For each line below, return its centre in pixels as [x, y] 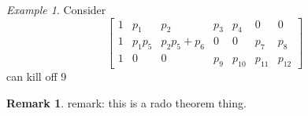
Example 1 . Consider [56, 9]
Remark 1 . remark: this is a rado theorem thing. [126, 102]
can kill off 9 [37, 76]
